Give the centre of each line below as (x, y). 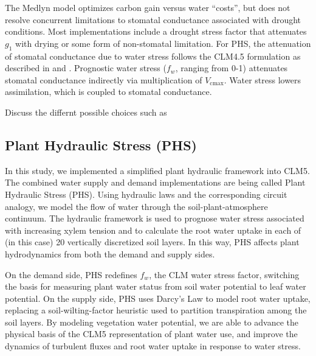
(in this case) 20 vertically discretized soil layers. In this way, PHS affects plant (152, 242)
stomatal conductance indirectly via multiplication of (104, 79)
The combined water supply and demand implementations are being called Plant (155, 182)
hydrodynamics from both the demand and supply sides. (110, 253)
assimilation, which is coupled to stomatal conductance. (108, 92)
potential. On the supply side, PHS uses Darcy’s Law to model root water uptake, (158, 298)
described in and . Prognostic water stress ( (86, 68)
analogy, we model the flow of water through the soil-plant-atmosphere (136, 206)
